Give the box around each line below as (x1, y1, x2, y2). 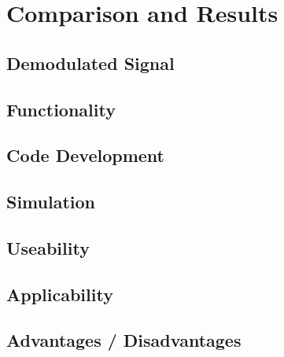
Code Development (6, 143, 164, 167)
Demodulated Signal (6, 50, 175, 75)
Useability (6, 235, 90, 259)
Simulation (6, 190, 96, 214)
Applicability (6, 282, 113, 306)
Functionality (6, 97, 116, 121)
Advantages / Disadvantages (6, 328, 242, 352)
